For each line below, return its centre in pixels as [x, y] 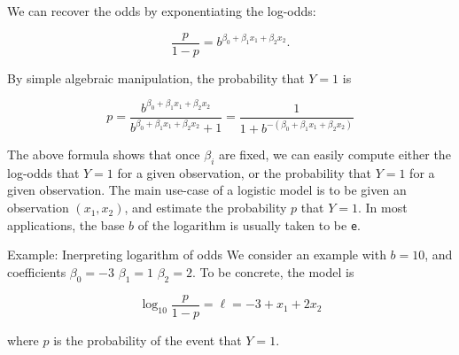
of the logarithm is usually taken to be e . [249, 224]
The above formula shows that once [104, 154]
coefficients [37, 271]
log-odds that [43, 172]
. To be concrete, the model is [273, 271]
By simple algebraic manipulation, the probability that [156, 77]
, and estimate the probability [206, 208]
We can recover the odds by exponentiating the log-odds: [162, 11]
